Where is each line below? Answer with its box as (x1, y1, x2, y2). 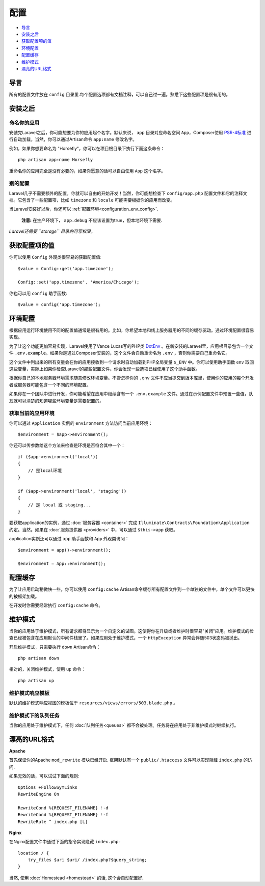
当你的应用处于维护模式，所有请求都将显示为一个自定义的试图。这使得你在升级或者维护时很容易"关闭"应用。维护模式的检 (9, 628, 254, 634)
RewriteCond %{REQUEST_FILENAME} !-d (18, 805, 109, 810)
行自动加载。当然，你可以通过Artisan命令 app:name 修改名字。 (9, 137, 137, 142)
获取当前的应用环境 (9, 410, 55, 417)
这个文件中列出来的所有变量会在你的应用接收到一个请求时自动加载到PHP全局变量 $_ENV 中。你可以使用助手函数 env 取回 (9, 359, 254, 365)
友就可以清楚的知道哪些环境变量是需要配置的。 (9, 398, 104, 404)
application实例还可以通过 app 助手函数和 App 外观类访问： (9, 536, 130, 542)
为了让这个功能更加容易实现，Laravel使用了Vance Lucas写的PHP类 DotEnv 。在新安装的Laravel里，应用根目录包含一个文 (9, 343, 254, 349)
